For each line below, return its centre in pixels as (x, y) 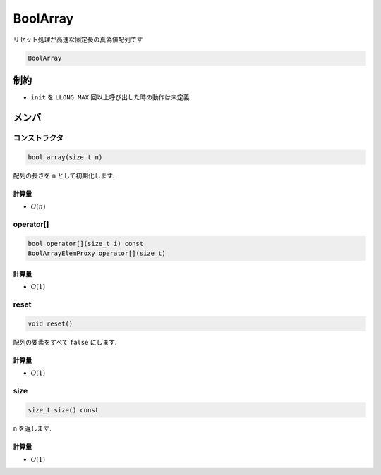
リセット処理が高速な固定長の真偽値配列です (78, 39)
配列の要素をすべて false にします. (65, 342)
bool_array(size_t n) (65, 157)
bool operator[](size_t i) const (86, 243)
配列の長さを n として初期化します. (64, 175)
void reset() (50, 323)
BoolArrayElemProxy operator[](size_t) (97, 253)
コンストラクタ (38, 137)
